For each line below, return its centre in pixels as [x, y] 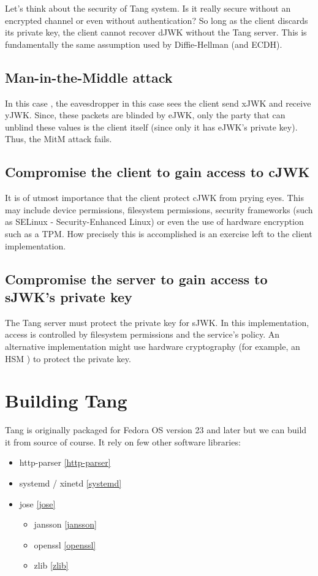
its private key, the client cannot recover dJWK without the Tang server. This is [156, 32]
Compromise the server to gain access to [136, 279]
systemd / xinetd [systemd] [70, 483]
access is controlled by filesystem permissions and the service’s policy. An [142, 334]
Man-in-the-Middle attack [89, 77]
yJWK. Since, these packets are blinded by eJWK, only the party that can [145, 115]
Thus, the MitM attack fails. [59, 139]
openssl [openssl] [65, 544]
